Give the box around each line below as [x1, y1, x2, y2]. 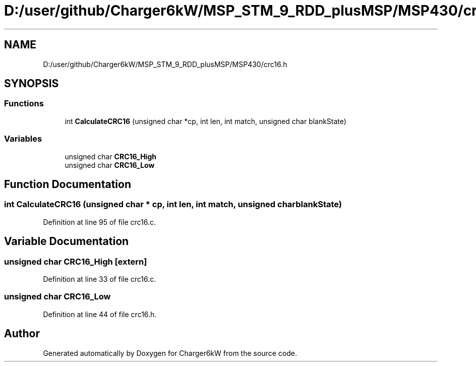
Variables [4, 134, 42, 144]
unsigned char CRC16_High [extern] [4, 256, 147, 267]
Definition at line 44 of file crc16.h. [43, 310, 157, 319]
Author [4, 327, 40, 340]
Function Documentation [4, 177, 131, 191]
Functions [4, 98, 44, 109]
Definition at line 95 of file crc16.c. [43, 217, 156, 226]
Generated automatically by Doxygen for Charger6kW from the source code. [43, 348, 297, 357]
